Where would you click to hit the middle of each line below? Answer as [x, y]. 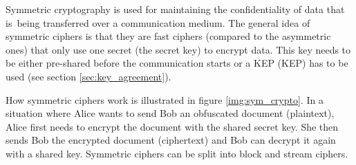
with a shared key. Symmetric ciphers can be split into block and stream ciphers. [177, 153]
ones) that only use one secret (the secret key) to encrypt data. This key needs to [178, 49]
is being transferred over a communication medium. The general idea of [158, 22]
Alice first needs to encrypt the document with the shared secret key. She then [172, 126]
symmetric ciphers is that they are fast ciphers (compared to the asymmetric [168, 36]
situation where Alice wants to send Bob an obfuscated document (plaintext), [170, 113]
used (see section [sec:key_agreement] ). [88, 76]
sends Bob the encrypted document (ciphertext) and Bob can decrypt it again [171, 140]
